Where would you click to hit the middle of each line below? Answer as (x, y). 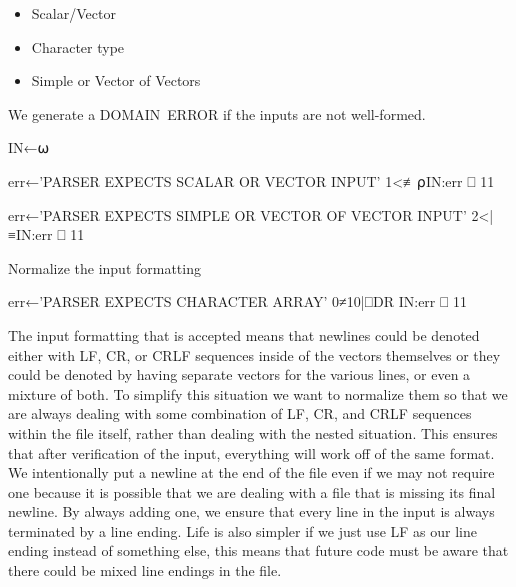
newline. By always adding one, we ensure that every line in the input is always (251, 511)
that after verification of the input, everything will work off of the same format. (251, 452)
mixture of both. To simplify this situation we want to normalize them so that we (258, 393)
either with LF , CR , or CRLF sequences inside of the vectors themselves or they (254, 354)
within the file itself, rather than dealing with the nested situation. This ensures (253, 432)
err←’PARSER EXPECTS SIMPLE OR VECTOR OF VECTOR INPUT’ (237, 214)
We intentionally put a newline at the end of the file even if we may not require (251, 472)
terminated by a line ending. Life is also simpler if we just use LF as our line (242, 530)
